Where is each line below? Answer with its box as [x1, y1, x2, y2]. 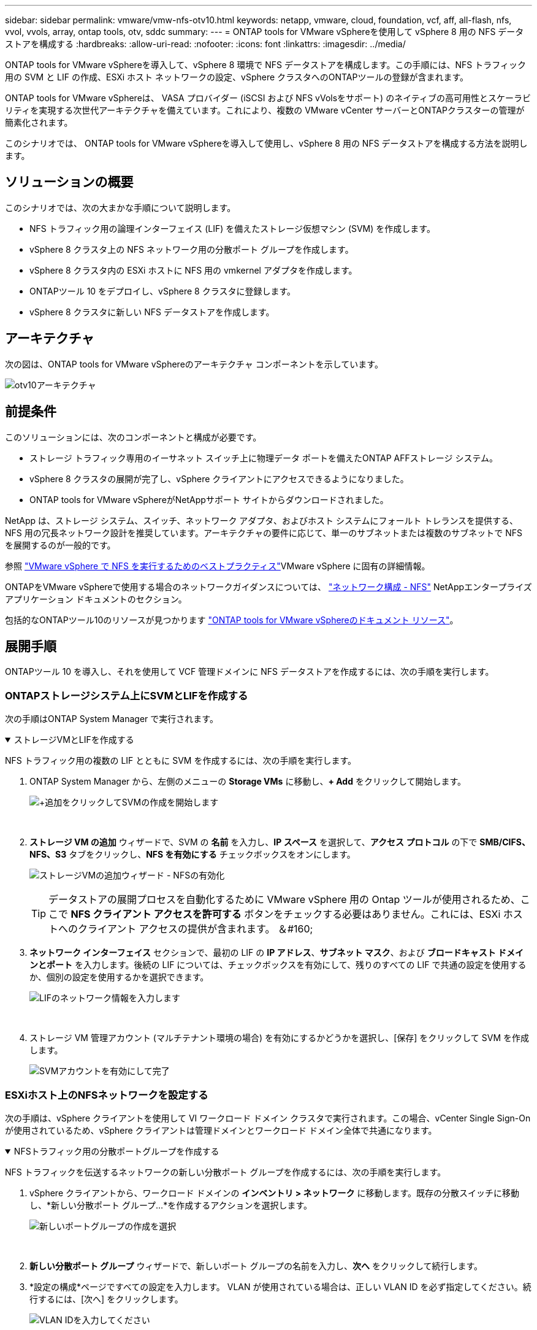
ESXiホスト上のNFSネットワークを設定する [5, 1088, 208, 1101]
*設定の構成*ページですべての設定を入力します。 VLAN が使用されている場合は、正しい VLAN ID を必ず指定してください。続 [29, 1281, 531, 1292]
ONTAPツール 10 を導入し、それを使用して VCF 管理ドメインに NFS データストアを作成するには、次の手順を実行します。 [5, 666, 494, 677]
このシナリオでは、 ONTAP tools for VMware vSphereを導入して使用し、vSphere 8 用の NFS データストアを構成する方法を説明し [5, 138, 528, 148]
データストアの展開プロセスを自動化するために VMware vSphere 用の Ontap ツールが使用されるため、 [48, 893, 520, 906]
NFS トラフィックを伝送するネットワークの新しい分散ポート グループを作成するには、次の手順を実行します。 [5, 1166, 446, 1177]
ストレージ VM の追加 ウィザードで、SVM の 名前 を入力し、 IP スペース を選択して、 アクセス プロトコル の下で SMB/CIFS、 [29, 837, 530, 848]
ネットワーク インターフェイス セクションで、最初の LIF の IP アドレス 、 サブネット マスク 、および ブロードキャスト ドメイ [29, 947, 524, 958]
